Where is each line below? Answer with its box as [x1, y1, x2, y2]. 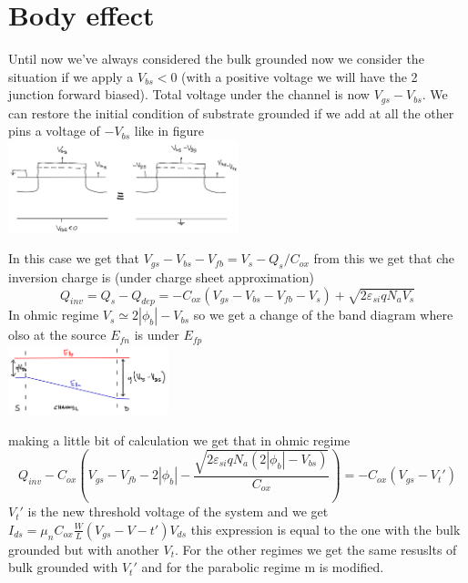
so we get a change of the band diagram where [193, 305, 453, 324]
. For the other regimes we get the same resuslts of [174, 539, 457, 558]
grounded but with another [8, 539, 159, 558]
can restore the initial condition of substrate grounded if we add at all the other [8, 103, 454, 122]
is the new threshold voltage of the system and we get [27, 502, 329, 521]
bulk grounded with [8, 557, 118, 577]
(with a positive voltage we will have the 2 [181, 66, 418, 86]
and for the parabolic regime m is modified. [141, 557, 384, 577]
